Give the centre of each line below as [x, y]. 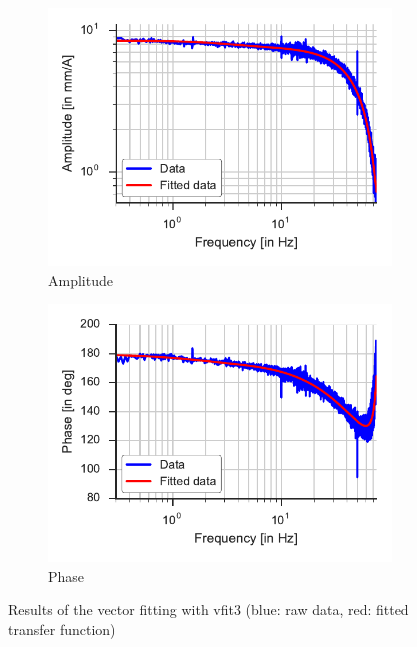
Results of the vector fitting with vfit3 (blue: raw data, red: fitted [208, 609]
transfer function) [62, 628]
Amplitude [80, 279]
